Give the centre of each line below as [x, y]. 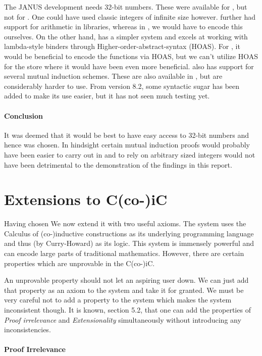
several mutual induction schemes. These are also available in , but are [113, 76]
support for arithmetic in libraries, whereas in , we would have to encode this [123, 27]
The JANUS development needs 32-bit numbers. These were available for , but [126, 7]
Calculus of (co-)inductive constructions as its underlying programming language [129, 233]
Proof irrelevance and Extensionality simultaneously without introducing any [123, 319]
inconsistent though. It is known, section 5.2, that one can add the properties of [127, 309]
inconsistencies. [28, 329]
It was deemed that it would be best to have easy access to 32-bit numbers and [126, 135]
